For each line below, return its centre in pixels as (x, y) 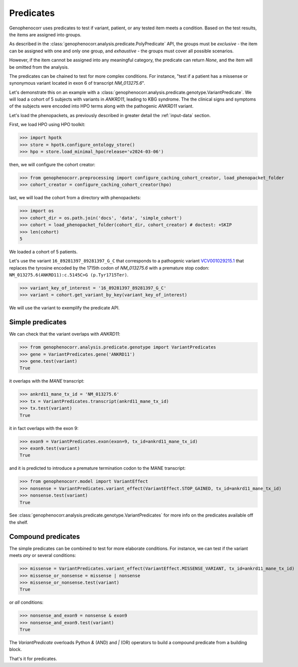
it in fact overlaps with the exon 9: (44, 428)
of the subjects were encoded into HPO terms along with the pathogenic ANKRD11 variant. (101, 106)
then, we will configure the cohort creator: (52, 164)
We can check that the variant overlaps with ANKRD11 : (65, 334)
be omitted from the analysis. (39, 67)
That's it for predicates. (33, 659)
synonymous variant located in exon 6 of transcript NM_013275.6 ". (77, 83)
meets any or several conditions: (43, 555)
